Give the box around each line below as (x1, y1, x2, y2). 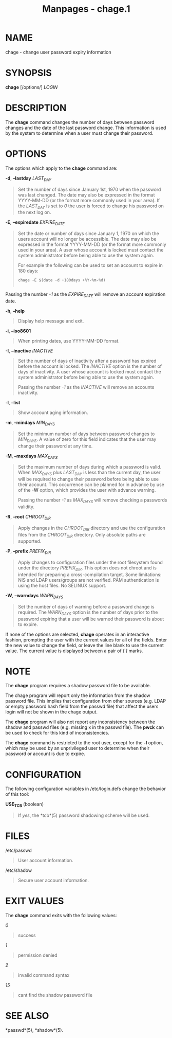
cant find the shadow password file (17, 992, 93, 998)
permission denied (17, 952, 58, 958)
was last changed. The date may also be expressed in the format (17, 191, 155, 198)
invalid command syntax (17, 972, 70, 978)
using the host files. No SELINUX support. (17, 582, 107, 588)
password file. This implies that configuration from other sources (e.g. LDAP (5, 698, 166, 704)
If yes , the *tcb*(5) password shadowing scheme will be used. (17, 812, 150, 818)
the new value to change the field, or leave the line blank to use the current (5, 642, 164, 648)
